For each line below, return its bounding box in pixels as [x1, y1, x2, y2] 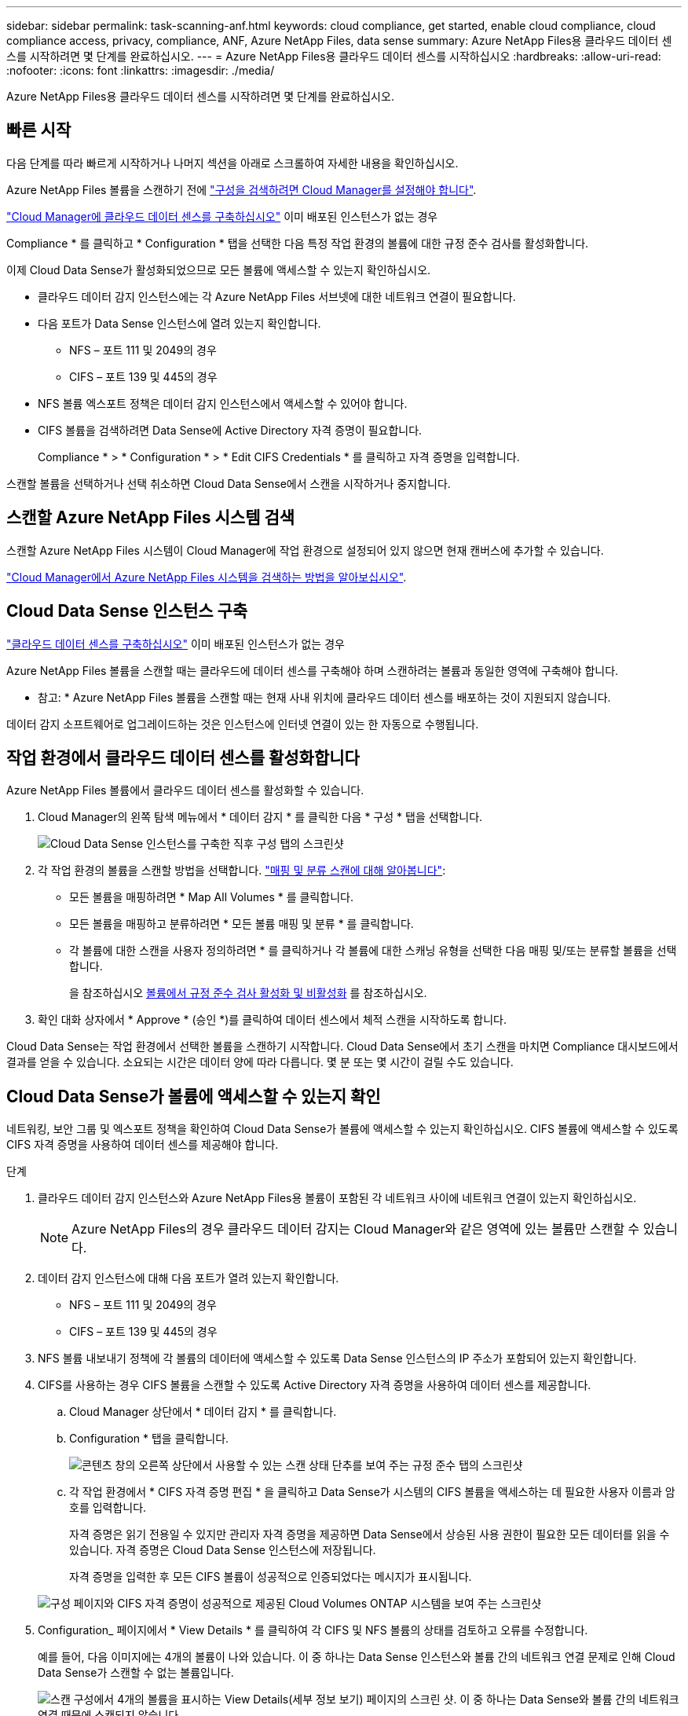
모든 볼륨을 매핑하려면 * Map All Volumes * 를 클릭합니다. [69, 890, 353, 904]
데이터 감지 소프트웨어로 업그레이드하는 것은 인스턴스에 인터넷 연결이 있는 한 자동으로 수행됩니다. [6, 717, 479, 731]
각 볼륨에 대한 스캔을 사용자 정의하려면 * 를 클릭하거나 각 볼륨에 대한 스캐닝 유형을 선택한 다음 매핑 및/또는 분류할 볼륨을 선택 [69, 944, 677, 958]
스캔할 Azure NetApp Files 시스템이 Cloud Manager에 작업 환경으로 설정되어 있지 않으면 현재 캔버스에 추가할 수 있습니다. [6, 543, 604, 557]
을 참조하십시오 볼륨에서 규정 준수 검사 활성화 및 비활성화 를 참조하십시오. [69, 986, 427, 1000]
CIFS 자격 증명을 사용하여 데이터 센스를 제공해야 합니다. [6, 1138, 279, 1152]
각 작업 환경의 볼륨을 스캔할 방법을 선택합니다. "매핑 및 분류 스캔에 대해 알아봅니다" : [38, 863, 446, 878]
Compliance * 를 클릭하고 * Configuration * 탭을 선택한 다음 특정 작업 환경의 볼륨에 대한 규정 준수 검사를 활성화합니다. [6, 236, 589, 250]
